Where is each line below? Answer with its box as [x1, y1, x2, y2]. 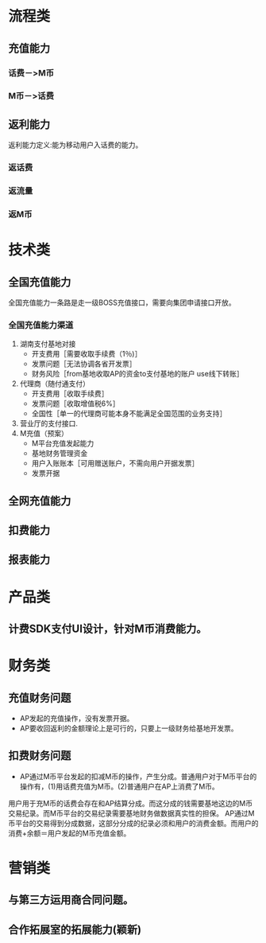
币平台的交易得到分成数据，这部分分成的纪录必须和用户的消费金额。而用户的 [8, 818, 259, 828]
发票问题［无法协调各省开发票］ [31, 359, 137, 368]
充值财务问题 [8, 691, 71, 704]
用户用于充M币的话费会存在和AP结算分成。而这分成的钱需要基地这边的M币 [8, 798, 253, 808]
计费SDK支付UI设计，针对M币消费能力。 [8, 622, 207, 636]
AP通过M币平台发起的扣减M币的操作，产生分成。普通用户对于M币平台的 [19, 771, 257, 781]
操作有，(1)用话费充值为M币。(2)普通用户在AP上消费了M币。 [19, 781, 220, 791]
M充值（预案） [19, 429, 69, 438]
